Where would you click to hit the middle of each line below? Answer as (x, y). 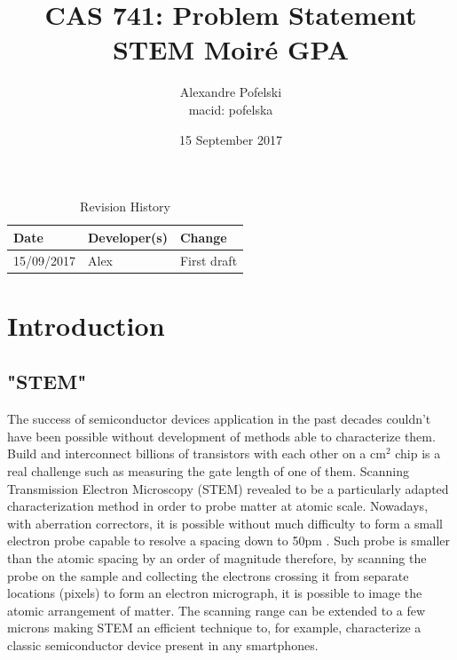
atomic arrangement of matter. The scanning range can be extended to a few (217, 610)
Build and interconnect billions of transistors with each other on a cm (197, 453)
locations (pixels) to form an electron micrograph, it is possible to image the (215, 593)
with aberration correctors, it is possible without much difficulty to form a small (225, 523)
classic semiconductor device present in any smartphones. (163, 644)
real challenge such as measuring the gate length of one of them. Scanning (208, 470)
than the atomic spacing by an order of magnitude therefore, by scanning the (217, 557)
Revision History (125, 207)
